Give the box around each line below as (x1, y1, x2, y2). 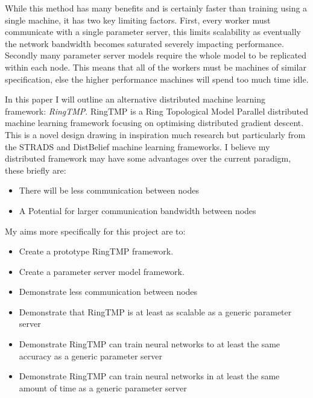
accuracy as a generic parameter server (19, 349, 162, 362)
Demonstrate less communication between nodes (19, 285, 198, 298)
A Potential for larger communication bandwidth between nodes (19, 204, 256, 216)
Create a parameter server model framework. (19, 265, 185, 277)
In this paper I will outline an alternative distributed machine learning (5, 93, 266, 106)
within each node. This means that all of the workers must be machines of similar (5, 60, 306, 73)
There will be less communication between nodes (19, 184, 199, 197)
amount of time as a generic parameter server (19, 381, 187, 394)
